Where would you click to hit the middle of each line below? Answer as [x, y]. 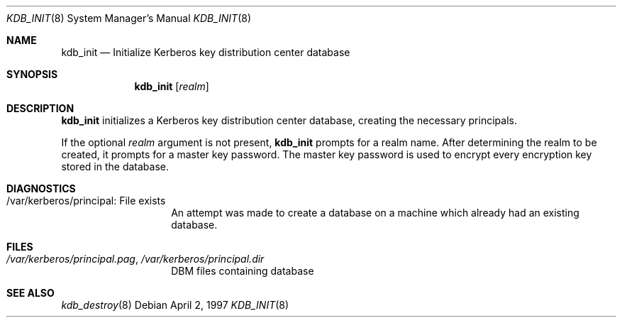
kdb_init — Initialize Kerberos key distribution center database [206, 52]
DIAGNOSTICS [41, 188]
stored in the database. [115, 166]
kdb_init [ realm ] [172, 86]
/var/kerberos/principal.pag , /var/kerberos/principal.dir [135, 259]
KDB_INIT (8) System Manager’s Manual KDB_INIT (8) [129, 18]
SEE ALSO [30, 293]
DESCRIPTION [40, 108]
